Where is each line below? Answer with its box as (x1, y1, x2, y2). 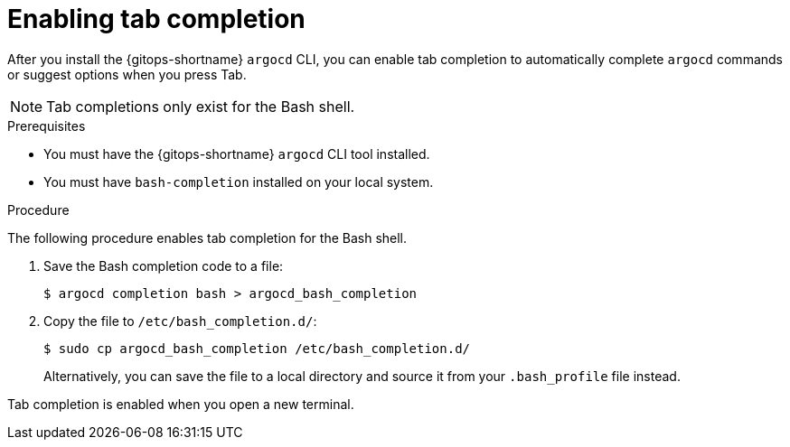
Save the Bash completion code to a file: (43, 257, 284, 274)
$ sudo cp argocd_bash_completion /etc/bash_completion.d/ (43, 340, 471, 356)
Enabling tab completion (7, 4, 306, 34)
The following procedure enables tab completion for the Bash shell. (7, 229, 408, 246)
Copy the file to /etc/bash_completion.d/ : (43, 312, 317, 329)
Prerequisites (7, 117, 86, 134)
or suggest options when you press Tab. (7, 66, 247, 82)
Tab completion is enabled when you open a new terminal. (7, 396, 354, 412)
